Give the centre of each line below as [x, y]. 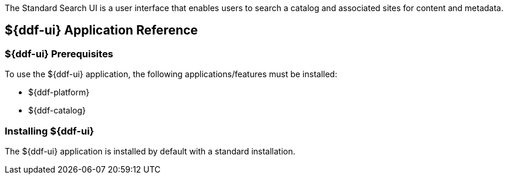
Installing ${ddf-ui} [50, 131]
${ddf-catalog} [57, 111]
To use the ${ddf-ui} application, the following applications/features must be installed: [171, 74]
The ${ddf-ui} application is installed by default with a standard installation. [150, 151]
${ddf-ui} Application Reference [101, 30]
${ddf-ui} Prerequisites [59, 54]
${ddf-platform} [59, 92]
